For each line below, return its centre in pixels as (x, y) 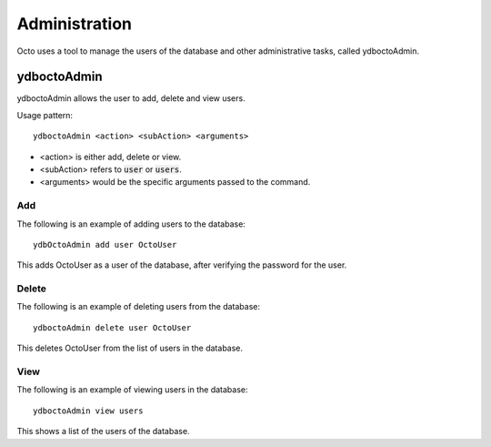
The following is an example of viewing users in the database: (133, 390)
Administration (74, 24)
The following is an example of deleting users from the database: (139, 307)
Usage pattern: (45, 115)
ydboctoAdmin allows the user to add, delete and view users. (131, 98)
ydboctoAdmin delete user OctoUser (112, 327)
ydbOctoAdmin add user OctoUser (105, 244)
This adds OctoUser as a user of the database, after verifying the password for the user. (182, 265)
